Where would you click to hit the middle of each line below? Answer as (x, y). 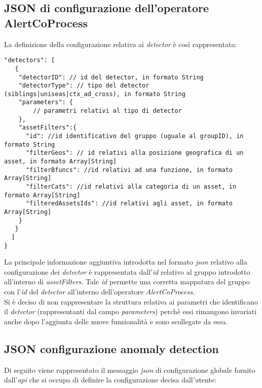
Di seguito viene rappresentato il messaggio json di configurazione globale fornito (130, 370)
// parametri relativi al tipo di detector (107, 111)
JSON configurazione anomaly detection (111, 348)
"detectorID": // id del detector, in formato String (111, 77)
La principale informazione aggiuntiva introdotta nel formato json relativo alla (126, 262)
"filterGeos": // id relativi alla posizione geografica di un (135, 153)
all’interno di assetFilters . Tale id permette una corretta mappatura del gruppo (127, 282)
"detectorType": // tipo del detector (84, 86)
